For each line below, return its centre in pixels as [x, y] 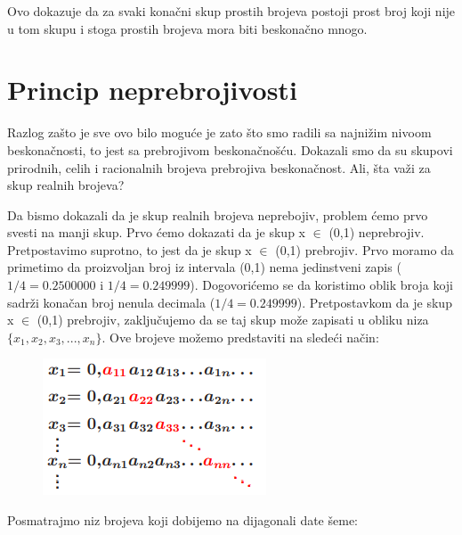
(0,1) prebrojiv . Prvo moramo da [365, 249]
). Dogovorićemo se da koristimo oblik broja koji [321, 285]
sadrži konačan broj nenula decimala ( [111, 302]
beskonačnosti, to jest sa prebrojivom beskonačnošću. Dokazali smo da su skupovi [230, 149]
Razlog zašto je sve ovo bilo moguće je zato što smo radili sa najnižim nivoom [219, 132]
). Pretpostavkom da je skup [374, 302]
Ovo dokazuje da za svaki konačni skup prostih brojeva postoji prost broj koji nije [231, 11]
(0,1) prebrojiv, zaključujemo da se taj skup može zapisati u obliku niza [233, 320]
